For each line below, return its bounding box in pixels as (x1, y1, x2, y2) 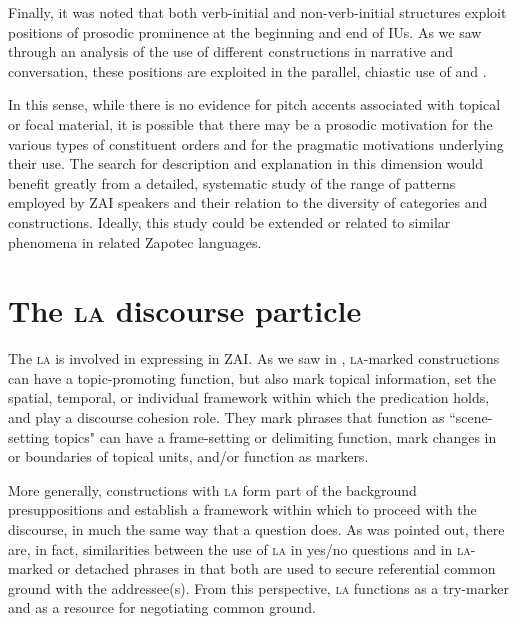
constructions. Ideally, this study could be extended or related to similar (8, 211, 451, 232)
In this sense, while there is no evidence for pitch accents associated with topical (8, 94, 501, 115)
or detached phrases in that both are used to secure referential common (57, 558, 496, 579)
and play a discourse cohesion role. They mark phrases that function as (8, 407, 445, 428)
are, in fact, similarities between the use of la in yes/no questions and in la (8, 538, 471, 559)
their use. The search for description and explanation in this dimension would (8, 153, 484, 174)
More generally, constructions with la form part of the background (8, 479, 417, 500)
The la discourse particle (8, 290, 362, 331)
